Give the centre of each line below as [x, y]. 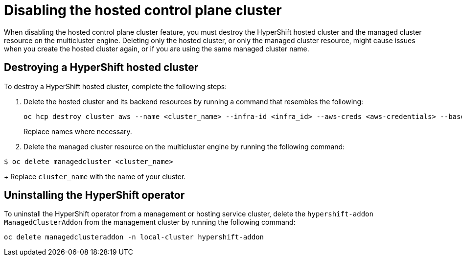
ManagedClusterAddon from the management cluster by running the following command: [150, 222]
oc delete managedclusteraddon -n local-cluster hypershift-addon [134, 237]
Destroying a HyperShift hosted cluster [101, 68]
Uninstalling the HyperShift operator [94, 195]
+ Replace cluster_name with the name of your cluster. [95, 176]
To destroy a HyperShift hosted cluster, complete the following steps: [115, 86]
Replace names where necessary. [78, 131]
